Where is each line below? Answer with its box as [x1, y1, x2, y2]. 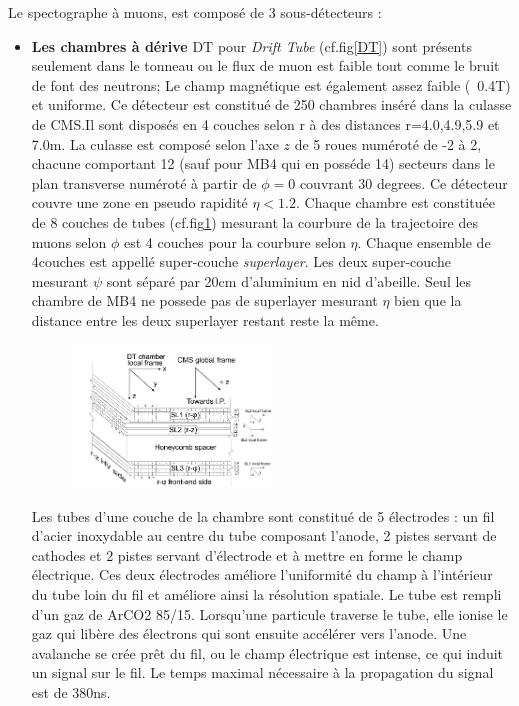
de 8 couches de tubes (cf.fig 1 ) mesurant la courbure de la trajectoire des [31, 211, 478, 232]
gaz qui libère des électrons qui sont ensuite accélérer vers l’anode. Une [31, 623, 467, 644]
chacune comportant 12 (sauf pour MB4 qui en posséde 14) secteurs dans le [31, 153, 495, 174]
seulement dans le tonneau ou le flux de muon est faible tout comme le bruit [31, 55, 500, 76]
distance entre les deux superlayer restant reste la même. [31, 309, 379, 330]
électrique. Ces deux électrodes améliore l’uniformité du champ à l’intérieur [31, 564, 493, 585]
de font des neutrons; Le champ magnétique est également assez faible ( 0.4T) [31, 74, 511, 95]
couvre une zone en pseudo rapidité [31, 192, 248, 213]
